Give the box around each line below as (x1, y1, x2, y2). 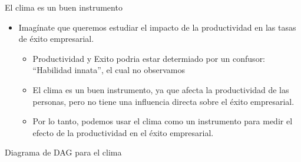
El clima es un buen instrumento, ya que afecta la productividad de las (32, 83, 289, 95)
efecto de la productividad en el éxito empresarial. (32, 126, 214, 138)
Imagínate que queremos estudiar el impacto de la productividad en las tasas (18, 21, 296, 33)
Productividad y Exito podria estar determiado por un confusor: (32, 52, 266, 64)
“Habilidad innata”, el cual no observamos (32, 64, 186, 76)
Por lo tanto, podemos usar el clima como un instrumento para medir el (32, 115, 293, 127)
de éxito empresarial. (18, 32, 94, 45)
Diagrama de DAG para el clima (5, 146, 122, 158)
